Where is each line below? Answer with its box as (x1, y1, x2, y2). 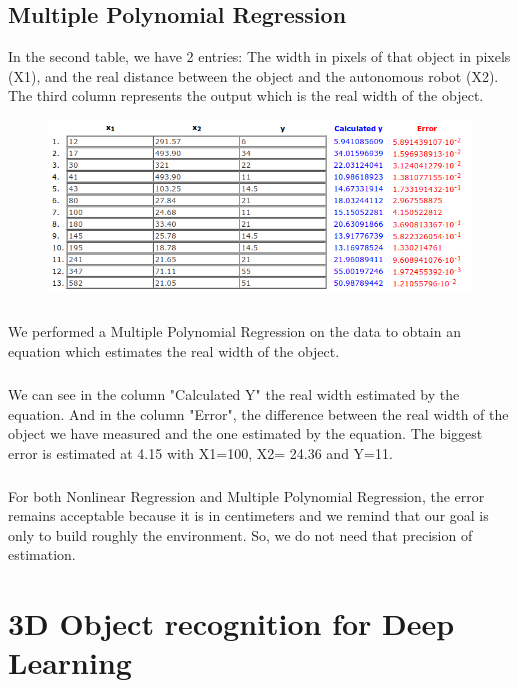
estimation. (8, 544, 76, 565)
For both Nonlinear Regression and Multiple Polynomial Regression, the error (8, 485, 485, 506)
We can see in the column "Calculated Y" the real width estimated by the (8, 383, 460, 404)
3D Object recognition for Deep (8, 603, 455, 644)
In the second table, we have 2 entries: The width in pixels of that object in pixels (8, 46, 511, 67)
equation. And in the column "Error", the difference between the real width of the (8, 403, 509, 424)
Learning (8, 642, 132, 683)
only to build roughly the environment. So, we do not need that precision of (8, 524, 473, 545)
